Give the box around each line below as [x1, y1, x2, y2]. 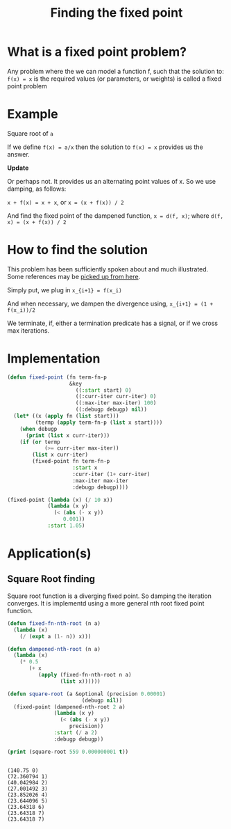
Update [7, 164, 29, 172]
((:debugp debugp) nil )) [75, 406, 148, 413]
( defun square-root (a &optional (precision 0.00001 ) [7, 690, 166, 697]
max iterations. [7, 326, 50, 335]
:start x [72, 464, 98, 471]
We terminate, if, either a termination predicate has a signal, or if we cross [7, 319, 219, 327]
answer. [7, 150, 30, 158]
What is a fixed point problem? [7, 44, 187, 60]
